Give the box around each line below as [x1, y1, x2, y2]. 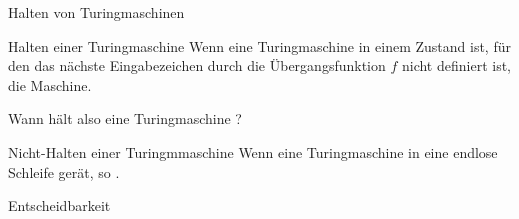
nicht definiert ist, [401, 55, 511, 76]
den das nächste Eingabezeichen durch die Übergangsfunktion [8, 55, 386, 76]
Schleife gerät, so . [8, 161, 120, 182]
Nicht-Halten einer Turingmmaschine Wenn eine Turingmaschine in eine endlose [8, 141, 498, 162]
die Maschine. [8, 74, 92, 95]
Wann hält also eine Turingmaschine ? [8, 108, 242, 129]
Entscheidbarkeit [8, 195, 111, 216]
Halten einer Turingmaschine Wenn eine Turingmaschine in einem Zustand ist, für [8, 35, 511, 56]
